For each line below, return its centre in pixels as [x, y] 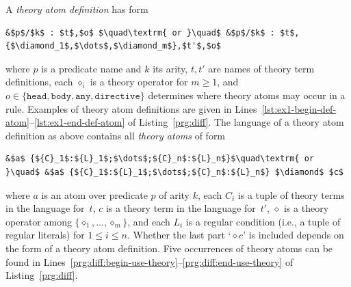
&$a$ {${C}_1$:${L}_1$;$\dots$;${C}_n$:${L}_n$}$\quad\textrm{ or [160, 159]
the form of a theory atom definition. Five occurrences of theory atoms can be [169, 248]
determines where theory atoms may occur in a [247, 95]
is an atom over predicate [94, 194]
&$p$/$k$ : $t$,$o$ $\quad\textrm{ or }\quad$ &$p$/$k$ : [140, 32]
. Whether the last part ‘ [179, 235]
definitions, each [39, 82]
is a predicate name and [91, 68]
